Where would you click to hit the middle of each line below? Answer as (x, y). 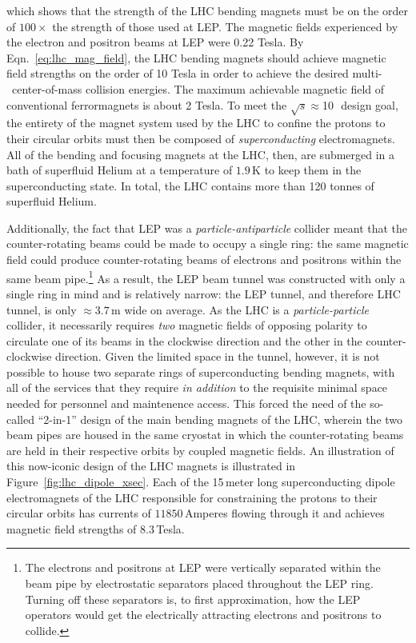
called (20, 419)
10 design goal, (360, 104)
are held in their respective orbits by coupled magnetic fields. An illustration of (200, 450)
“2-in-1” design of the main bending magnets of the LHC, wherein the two (220, 419)
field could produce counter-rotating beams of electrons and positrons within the (204, 260)
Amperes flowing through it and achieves (284, 513)
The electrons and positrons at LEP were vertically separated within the (203, 567)
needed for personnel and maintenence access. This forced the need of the (186, 403)
